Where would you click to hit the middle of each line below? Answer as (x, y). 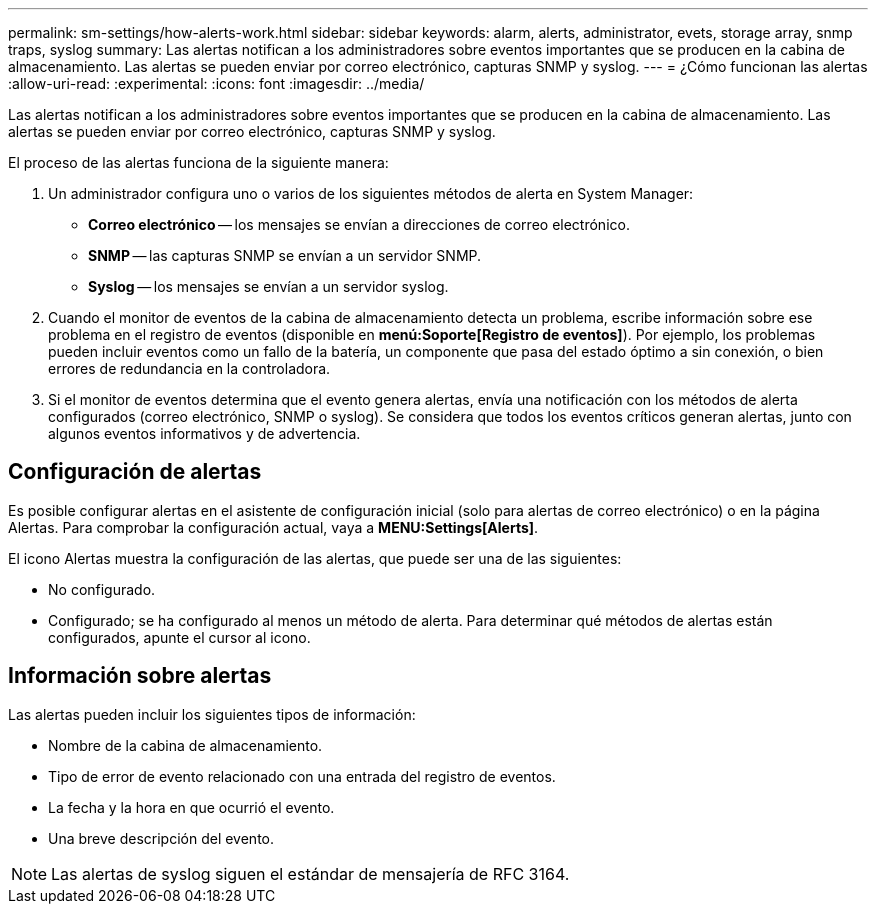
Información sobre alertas (140, 676)
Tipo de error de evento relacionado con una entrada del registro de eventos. (302, 776)
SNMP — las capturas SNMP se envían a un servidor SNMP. (285, 255)
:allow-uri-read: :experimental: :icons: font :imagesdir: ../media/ (216, 83)
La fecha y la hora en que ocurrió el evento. (191, 807)
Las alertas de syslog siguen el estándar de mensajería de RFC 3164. (310, 873)
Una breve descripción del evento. (161, 838)
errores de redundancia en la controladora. (189, 368)
